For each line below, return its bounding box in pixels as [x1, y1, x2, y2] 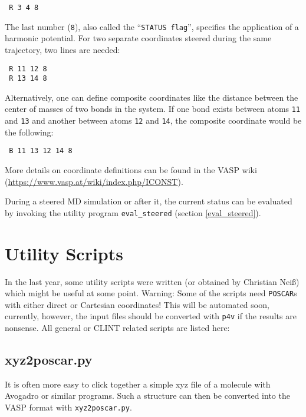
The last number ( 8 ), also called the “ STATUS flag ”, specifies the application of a [5, 20, 299, 32]
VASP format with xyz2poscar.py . [5, 401, 132, 413]
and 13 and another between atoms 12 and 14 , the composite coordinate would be [5, 114, 302, 127]
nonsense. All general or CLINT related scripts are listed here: [5, 322, 230, 334]
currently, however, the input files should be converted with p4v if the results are [5, 310, 297, 322]
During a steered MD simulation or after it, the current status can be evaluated [5, 195, 292, 207]
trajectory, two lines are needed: [5, 43, 120, 55]
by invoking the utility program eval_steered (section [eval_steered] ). [5, 206, 261, 219]
